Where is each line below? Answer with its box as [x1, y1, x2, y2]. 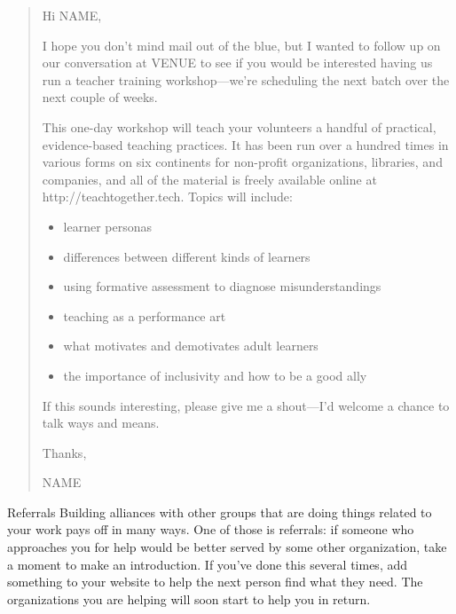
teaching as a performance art [63, 306, 226, 325]
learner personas [63, 216, 153, 235]
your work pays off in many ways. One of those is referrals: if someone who [7, 520, 414, 539]
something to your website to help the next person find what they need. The [7, 572, 423, 591]
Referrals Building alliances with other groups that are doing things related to [7, 502, 432, 521]
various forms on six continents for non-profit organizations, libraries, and [42, 153, 443, 171]
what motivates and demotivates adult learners [63, 336, 318, 355]
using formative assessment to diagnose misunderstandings [63, 277, 381, 295]
